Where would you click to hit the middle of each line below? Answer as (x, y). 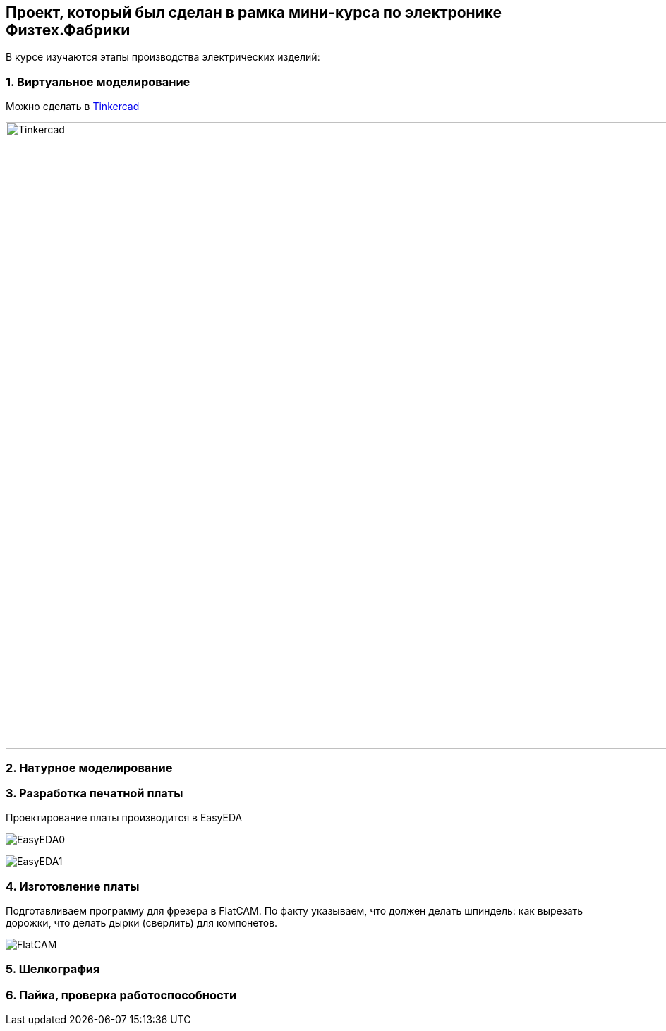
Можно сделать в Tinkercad (73, 107)
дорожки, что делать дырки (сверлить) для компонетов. (142, 923)
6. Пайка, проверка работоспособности (121, 995)
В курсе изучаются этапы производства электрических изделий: (163, 57)
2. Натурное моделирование (89, 767)
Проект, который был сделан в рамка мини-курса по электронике (254, 12)
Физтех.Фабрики (68, 30)
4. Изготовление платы (73, 886)
